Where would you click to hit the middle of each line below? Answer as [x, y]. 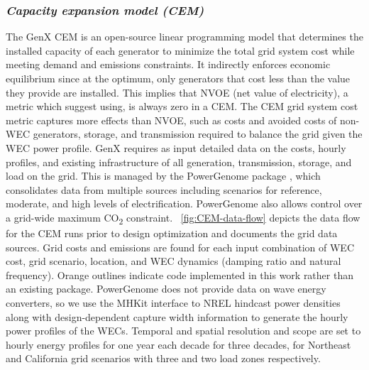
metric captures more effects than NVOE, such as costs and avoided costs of [171, 120]
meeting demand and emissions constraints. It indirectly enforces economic [168, 64]
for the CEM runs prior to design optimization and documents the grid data [172, 233]
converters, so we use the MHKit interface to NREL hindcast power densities [173, 303]
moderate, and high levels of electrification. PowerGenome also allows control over [184, 203]
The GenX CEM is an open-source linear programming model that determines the [184, 37]
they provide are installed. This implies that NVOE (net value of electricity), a [177, 92]
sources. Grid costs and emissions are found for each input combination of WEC [180, 247]
